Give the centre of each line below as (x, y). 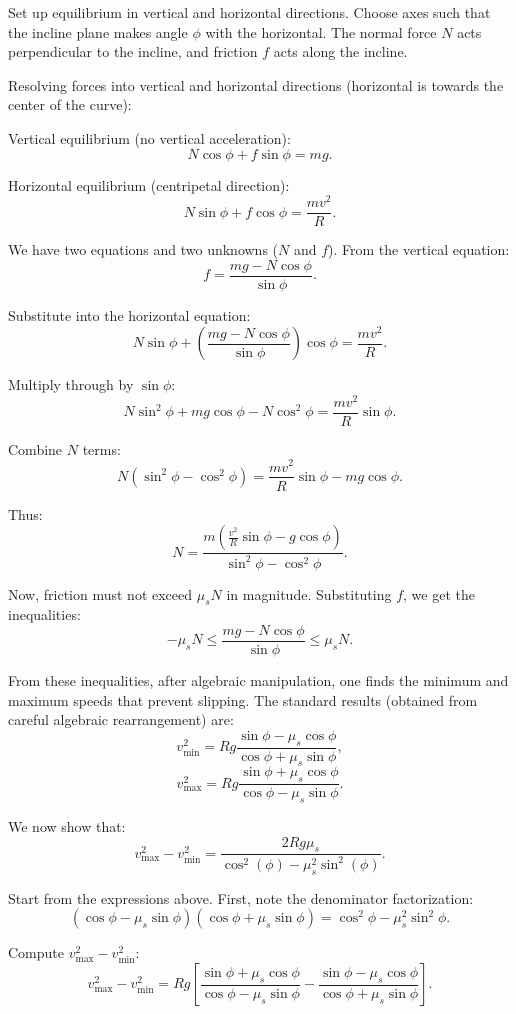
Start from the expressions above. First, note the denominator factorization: (241, 897)
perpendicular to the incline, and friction (133, 51)
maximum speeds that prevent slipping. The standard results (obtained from (243, 699)
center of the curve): (70, 104)
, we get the (439, 593)
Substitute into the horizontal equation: (129, 314)
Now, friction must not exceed (100, 593)
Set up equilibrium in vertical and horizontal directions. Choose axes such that (249, 12)
